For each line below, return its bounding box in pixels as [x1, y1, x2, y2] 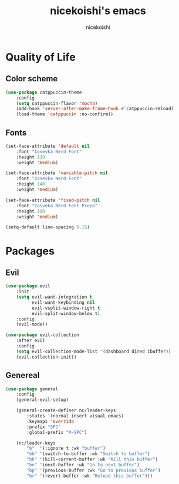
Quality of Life [5, 50, 76, 64]
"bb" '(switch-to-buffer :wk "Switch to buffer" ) [26, 451, 150, 457]
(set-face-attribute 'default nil [5, 143, 90, 149]
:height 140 [16, 181, 45, 187]
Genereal [5, 370, 40, 380]
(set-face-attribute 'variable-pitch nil [5, 170, 109, 176]
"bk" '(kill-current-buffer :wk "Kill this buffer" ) [26, 456, 158, 463]
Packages [5, 244, 55, 257]
